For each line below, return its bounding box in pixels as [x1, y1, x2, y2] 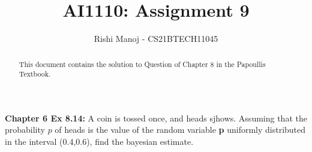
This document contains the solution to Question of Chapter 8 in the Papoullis [19, 59, 266, 69]
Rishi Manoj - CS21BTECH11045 [94, 32, 218, 45]
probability [5, 123, 45, 136]
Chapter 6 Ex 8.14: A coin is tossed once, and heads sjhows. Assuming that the [5, 111, 307, 124]
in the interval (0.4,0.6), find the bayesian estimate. [5, 135, 194, 148]
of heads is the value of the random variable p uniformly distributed [55, 123, 306, 136]
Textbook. [19, 69, 51, 79]
